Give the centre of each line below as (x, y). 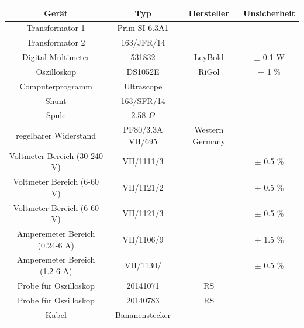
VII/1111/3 (143, 161)
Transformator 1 (56, 28)
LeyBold (209, 57)
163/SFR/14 (143, 100)
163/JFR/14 (143, 42)
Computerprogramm (56, 86)
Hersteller (209, 13)
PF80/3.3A (143, 130)
